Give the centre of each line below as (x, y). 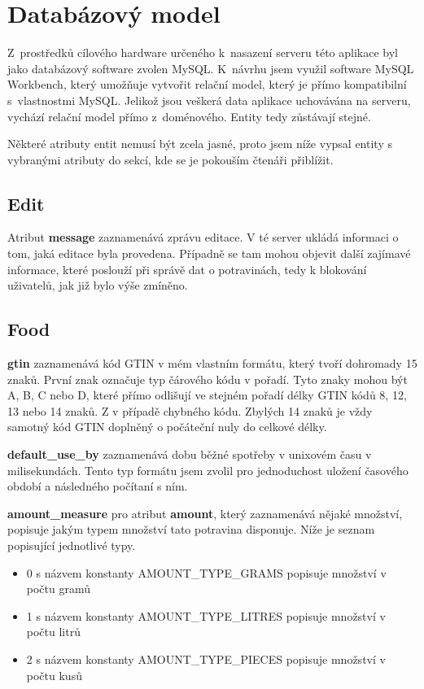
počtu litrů (53, 632)
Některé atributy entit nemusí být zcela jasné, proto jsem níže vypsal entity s (200, 144)
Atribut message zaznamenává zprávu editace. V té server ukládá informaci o (203, 237)
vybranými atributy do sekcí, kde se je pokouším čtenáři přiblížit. (170, 159)
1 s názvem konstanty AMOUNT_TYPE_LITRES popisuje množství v (206, 615)
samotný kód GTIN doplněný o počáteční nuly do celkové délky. (167, 427)
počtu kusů (54, 675)
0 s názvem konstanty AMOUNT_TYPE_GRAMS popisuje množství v (206, 572)
